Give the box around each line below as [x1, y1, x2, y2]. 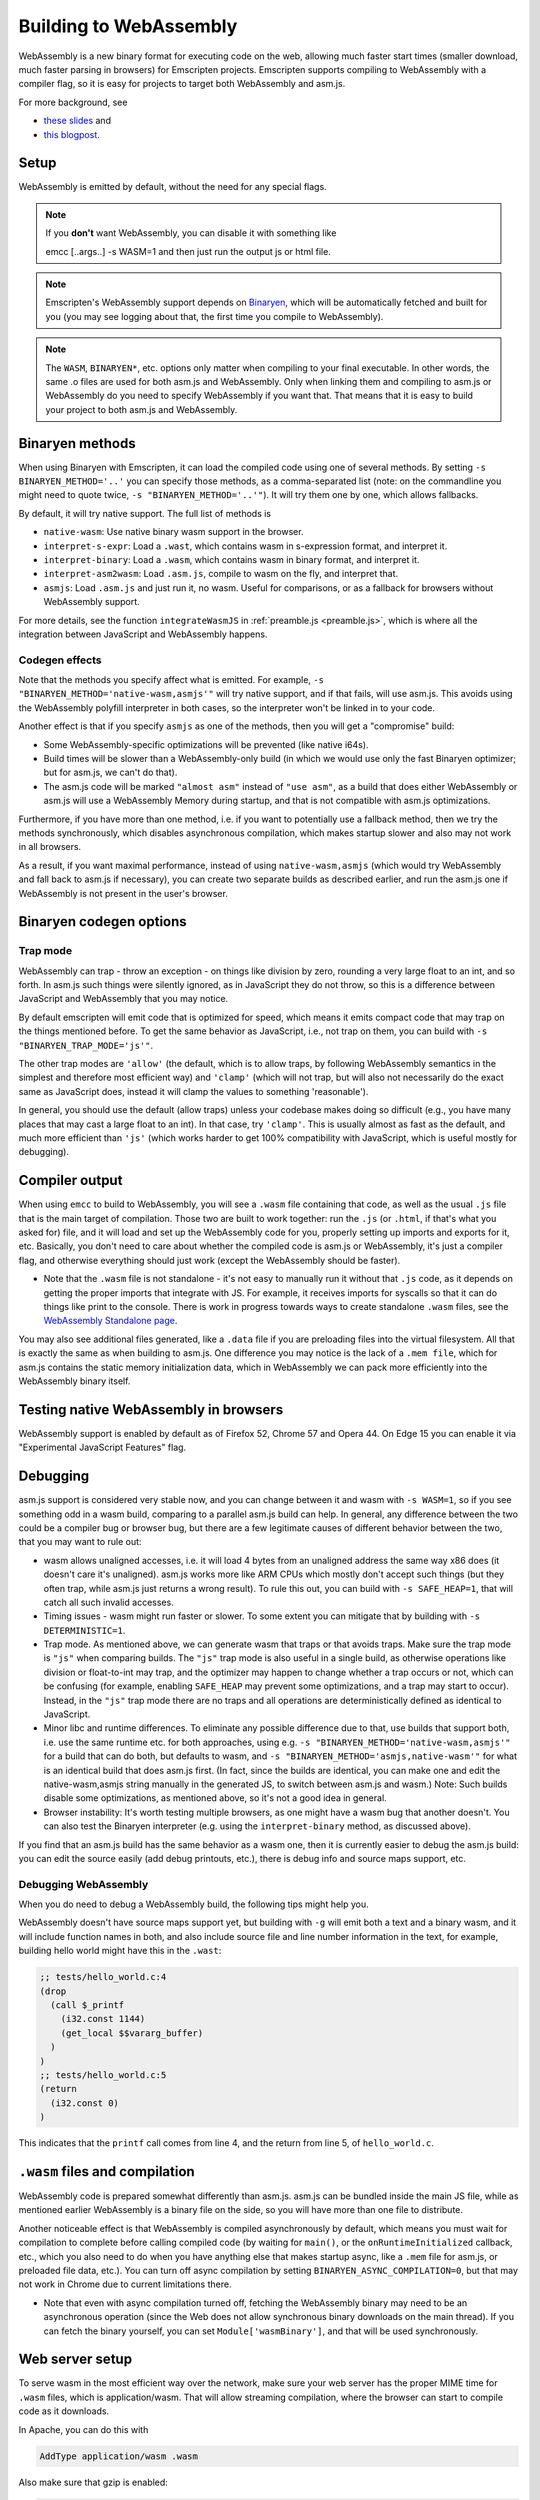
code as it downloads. [18, 2405, 110, 2417]
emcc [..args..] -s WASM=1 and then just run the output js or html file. [45, 245, 332, 257]
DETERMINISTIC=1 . [43, 1624, 126, 1636]
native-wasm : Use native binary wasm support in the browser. [43, 526, 304, 538]
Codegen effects [18, 653, 102, 667]
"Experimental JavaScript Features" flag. [18, 1441, 187, 1454]
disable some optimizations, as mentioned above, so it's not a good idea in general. [43, 1792, 387, 1804]
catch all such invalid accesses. [43, 1596, 174, 1608]
